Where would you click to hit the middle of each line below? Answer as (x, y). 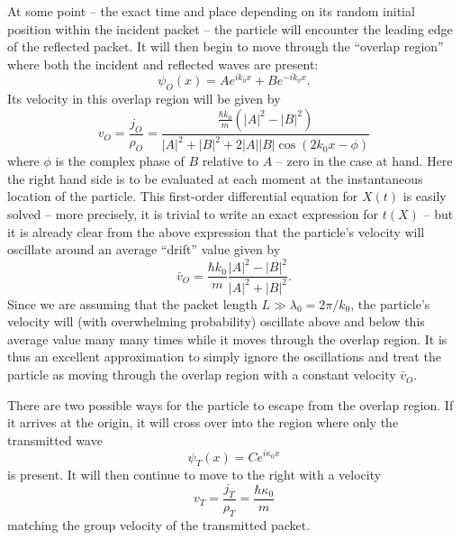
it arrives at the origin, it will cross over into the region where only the (203, 422)
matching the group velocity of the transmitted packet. (159, 524)
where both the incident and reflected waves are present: (163, 64)
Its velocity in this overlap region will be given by (144, 99)
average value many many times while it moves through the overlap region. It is (227, 339)
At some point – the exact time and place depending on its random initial (211, 11)
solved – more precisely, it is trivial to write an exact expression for (193, 214)
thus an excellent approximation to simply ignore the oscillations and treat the (224, 357)
